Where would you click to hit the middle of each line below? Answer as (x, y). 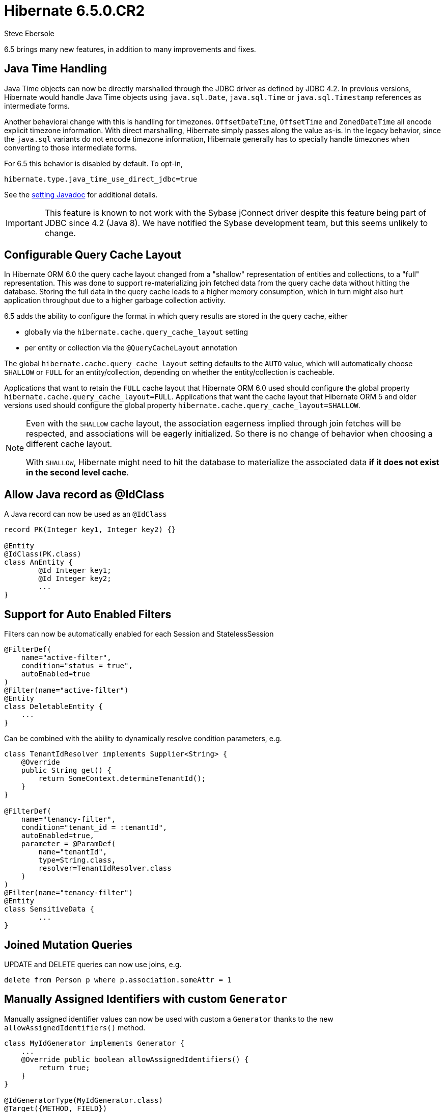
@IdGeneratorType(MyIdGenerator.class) (84, 1100)
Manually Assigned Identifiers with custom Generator (146, 999)
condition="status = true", (77, 666)
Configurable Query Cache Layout (93, 255)
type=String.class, (77, 860)
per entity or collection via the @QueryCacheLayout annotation (131, 348)
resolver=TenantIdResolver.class (105, 868)
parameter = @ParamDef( (68, 844)
